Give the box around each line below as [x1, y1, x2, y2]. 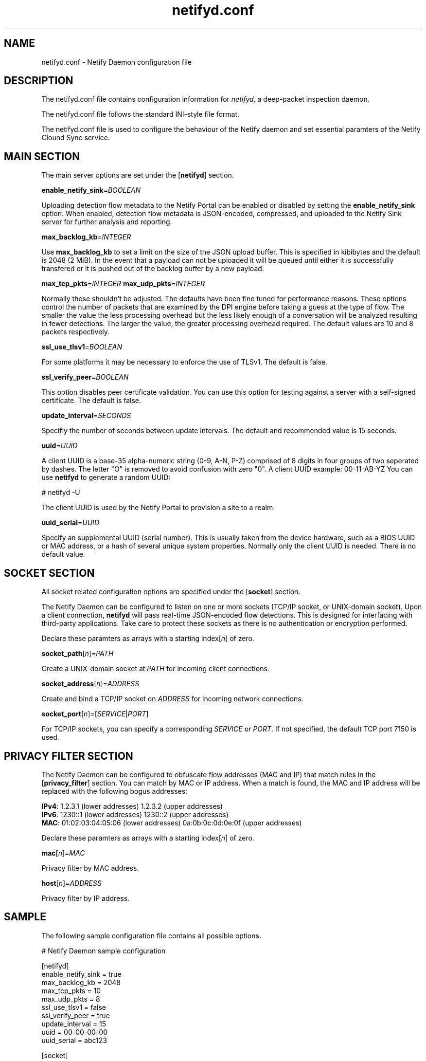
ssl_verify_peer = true [41, 1011, 110, 1020]
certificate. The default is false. [41, 396, 142, 405]
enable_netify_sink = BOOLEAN [41, 186, 141, 195]
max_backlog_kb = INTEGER [41, 233, 131, 241]
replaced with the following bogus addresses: [41, 787, 188, 795]
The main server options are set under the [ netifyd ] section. [41, 171, 234, 180]
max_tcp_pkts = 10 [41, 986, 101, 995]
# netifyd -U [41, 488, 80, 497]
